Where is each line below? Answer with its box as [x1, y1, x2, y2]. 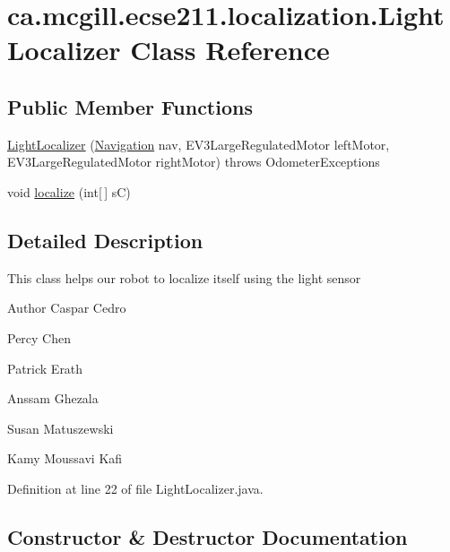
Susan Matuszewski [7, 418, 114, 437]
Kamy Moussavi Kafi [7, 449, 123, 468]
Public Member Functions [7, 92, 253, 120]
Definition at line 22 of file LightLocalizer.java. [7, 479, 264, 497]
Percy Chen [7, 328, 72, 347]
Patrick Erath [7, 358, 83, 377]
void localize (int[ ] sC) [7, 182, 131, 201]
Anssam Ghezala [7, 389, 99, 408]
